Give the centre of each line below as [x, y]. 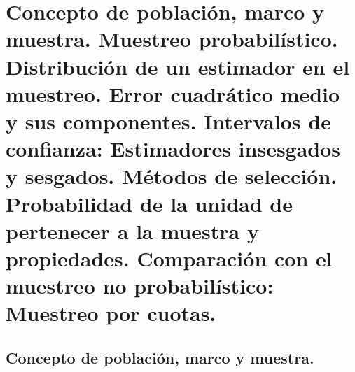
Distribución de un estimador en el [178, 66]
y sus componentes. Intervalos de [168, 121]
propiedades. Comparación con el [169, 258]
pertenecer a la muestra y [132, 230]
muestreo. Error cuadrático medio [173, 93]
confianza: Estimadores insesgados [173, 149]
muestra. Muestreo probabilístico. [172, 39]
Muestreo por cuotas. [111, 313]
